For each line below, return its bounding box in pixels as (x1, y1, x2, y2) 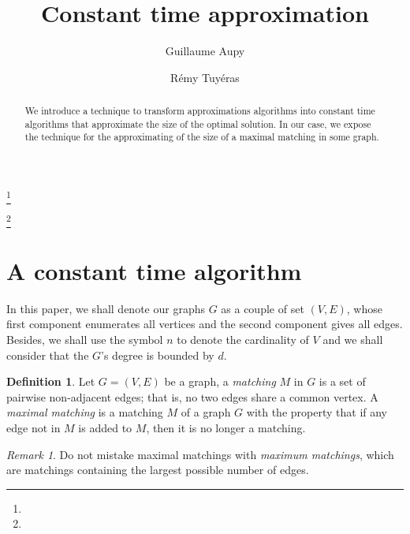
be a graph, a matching (164, 373, 276, 390)
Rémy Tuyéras (170, 69, 240, 85)
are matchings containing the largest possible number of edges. (6, 461, 309, 478)
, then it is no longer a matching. (146, 420, 306, 436)
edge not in (6, 420, 61, 436)
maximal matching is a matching (6, 404, 163, 420)
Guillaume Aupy (165, 43, 245, 59)
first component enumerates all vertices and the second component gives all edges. (6, 316, 403, 332)
